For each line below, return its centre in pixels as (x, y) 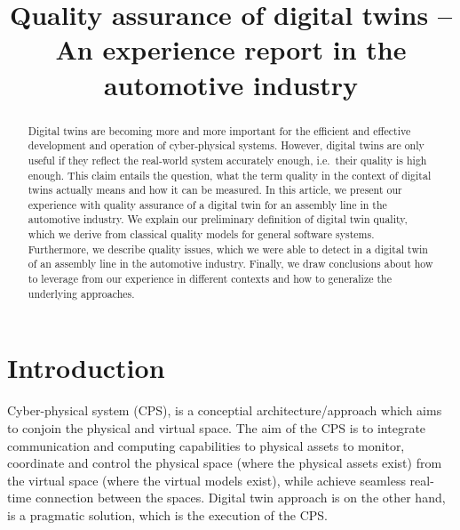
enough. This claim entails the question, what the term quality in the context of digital (230, 175)
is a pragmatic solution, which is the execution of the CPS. (167, 514)
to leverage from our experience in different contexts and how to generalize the (210, 279)
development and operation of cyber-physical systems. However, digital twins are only (226, 145)
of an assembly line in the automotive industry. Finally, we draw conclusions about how (230, 264)
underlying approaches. (81, 293)
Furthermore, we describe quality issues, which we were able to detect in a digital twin (228, 249)
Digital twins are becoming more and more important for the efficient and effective (219, 130)
